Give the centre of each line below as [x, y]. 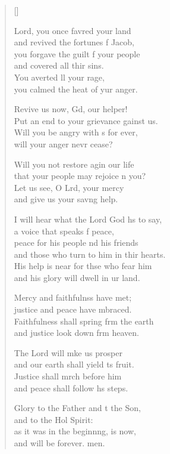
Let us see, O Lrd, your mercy [69, 187]
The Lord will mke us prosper [68, 352]
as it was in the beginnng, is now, [75, 431]
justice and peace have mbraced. [73, 309]
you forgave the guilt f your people [77, 53]
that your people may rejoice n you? [80, 176]
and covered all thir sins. [59, 65]
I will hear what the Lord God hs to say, [88, 219]
